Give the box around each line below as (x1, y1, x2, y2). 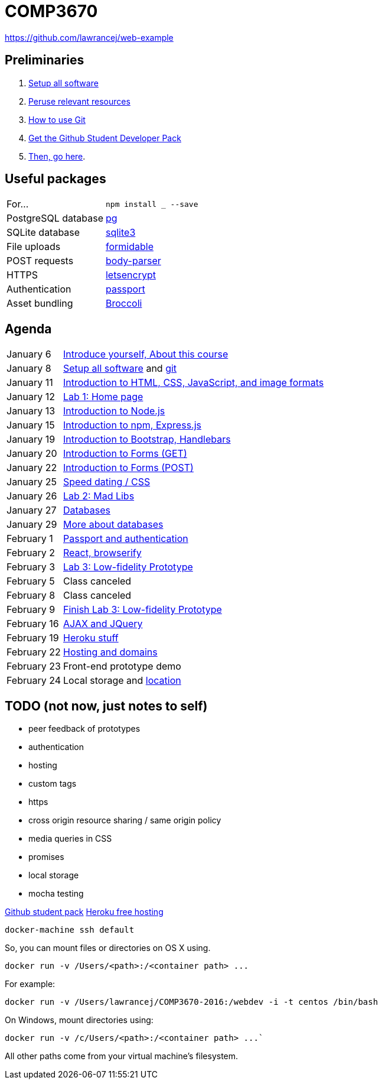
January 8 (6, 362, 51, 375)
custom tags (28, 778, 77, 789)
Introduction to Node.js (63, 405, 165, 417)
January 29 (6, 518, 57, 531)
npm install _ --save (105, 199, 198, 209)
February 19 (6, 632, 59, 644)
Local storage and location (63, 674, 181, 687)
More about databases (63, 518, 164, 531)
